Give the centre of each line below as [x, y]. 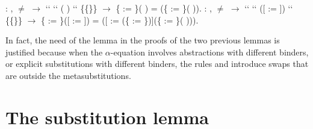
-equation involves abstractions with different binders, [209, 52]
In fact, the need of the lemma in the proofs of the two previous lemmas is [143, 40]
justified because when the [54, 52]
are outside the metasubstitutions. [68, 75]
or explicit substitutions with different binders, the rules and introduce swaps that [157, 64]
